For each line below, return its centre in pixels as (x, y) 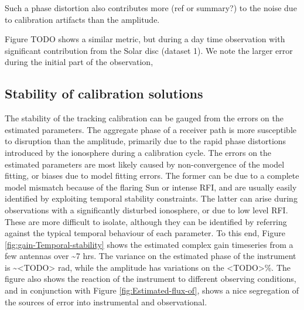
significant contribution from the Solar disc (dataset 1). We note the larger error (149, 50)
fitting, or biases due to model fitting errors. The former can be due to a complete (152, 176)
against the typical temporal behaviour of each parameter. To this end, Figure (145, 233)
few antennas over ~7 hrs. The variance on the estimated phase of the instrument (151, 256)
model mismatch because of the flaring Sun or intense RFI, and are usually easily (151, 187)
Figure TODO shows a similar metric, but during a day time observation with (145, 39)
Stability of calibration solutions (104, 93)
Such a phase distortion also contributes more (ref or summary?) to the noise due (151, 8)
